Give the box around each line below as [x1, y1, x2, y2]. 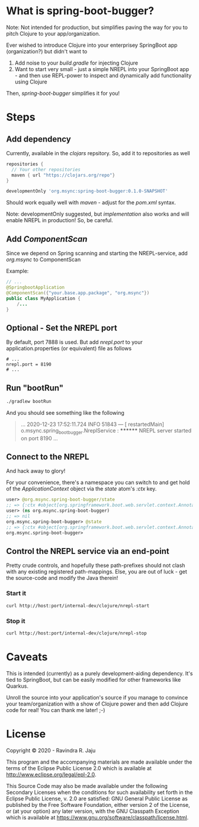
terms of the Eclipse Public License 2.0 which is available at [6, 764, 152, 771]
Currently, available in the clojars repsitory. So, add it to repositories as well [6, 149, 191, 156]
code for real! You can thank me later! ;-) [6, 706, 105, 713]
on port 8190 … [20, 434, 58, 442]
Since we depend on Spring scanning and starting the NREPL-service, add [6, 250, 188, 257]
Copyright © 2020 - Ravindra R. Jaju [6, 746, 96, 754]
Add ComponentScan [6, 234, 88, 244]
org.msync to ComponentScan [6, 256, 81, 263]
